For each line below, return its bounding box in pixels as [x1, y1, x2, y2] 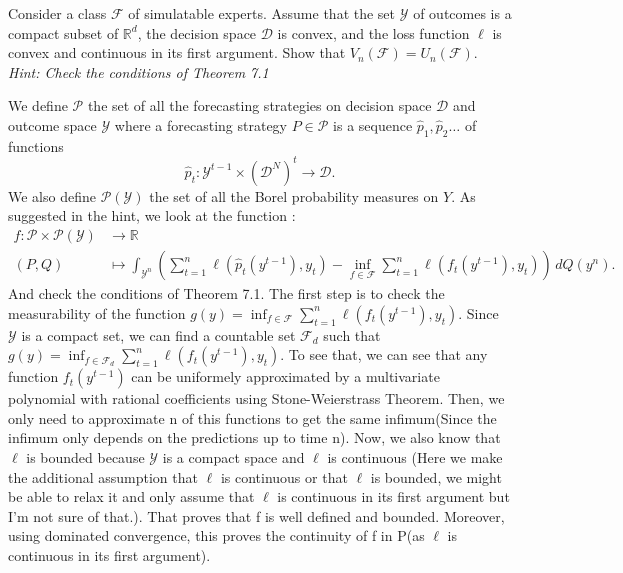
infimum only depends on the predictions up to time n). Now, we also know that [8, 427, 501, 448]
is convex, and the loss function [277, 22, 470, 43]
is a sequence [333, 114, 413, 135]
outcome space [8, 114, 97, 135]
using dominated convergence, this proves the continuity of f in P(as [8, 525, 425, 546]
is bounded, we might [370, 466, 502, 487]
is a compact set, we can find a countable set [21, 324, 296, 345]
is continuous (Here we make [327, 447, 503, 468]
